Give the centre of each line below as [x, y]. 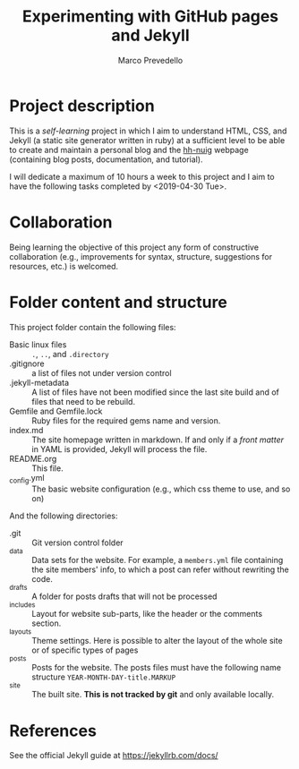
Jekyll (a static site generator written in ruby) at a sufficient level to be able [147, 140]
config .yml [27, 478]
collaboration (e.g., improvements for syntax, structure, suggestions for [141, 256]
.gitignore [27, 363]
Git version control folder [77, 543]
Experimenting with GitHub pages [150, 17]
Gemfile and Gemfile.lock [56, 411]
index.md [26, 430]
